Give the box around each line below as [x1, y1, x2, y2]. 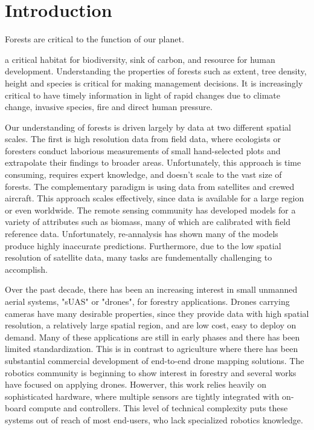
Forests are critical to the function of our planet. [5, 33, 184, 45]
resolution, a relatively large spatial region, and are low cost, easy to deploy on [5, 319, 296, 331]
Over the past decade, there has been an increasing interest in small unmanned [5, 283, 298, 296]
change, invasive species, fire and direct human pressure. [5, 100, 213, 113]
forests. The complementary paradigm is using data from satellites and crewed [5, 180, 295, 192]
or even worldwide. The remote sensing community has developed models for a [5, 203, 296, 216]
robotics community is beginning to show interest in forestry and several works [5, 366, 296, 379]
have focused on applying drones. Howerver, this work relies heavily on [5, 378, 266, 391]
